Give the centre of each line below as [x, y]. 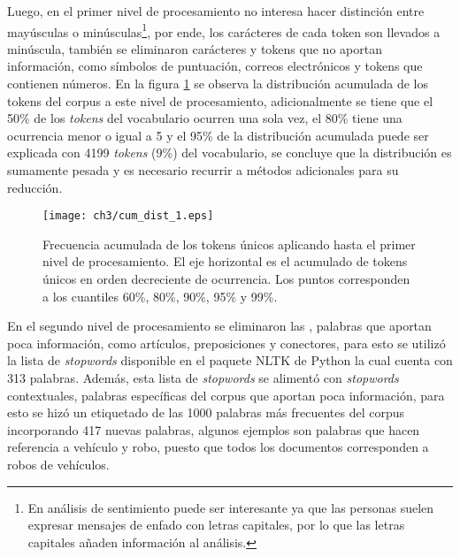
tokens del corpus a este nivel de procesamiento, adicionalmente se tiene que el [220, 100]
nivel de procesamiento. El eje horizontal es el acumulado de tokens [225, 261]
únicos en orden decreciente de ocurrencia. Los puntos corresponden [226, 279]
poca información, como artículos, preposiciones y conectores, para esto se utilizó [226, 343]
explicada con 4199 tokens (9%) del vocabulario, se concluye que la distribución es [230, 153]
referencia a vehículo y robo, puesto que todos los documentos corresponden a [218, 447]
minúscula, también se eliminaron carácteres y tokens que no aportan [195, 48]
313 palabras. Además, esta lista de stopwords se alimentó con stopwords [203, 378]
